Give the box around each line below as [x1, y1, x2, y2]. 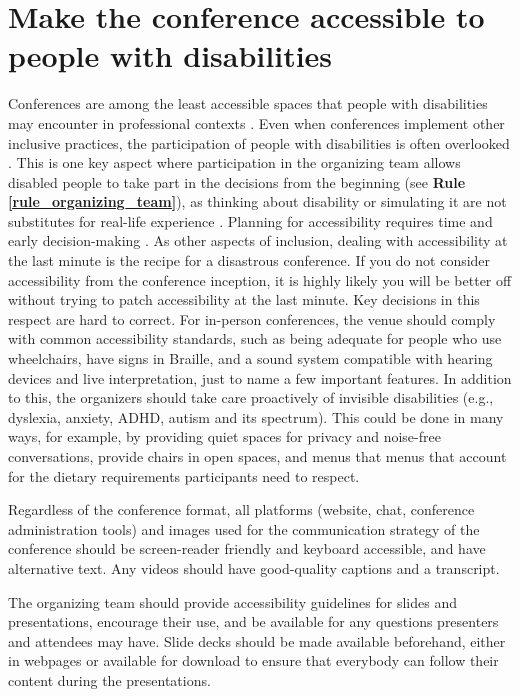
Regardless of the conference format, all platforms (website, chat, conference [8, 499, 475, 520]
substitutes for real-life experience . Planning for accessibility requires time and [8, 210, 493, 231]
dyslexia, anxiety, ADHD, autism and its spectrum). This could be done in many [8, 406, 504, 427]
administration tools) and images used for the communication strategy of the [8, 518, 480, 539]
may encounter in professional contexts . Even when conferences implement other [8, 112, 505, 133]
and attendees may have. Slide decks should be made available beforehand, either [8, 630, 506, 651]
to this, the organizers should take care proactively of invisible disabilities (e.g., [8, 387, 494, 408]
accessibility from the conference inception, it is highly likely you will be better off [8, 269, 512, 290]
